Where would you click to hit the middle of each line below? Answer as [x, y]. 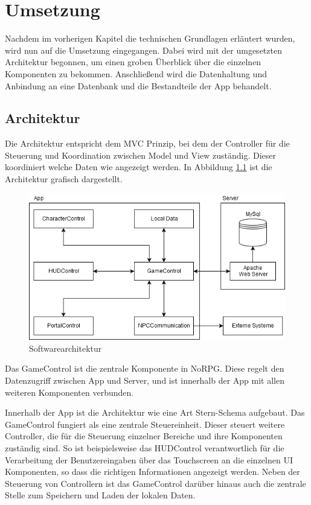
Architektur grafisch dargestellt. [64, 179]
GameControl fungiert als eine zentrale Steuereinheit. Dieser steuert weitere [145, 424]
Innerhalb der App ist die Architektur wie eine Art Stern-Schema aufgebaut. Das [155, 412]
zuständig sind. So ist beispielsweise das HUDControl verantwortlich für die [145, 448]
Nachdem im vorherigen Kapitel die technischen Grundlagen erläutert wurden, [150, 38]
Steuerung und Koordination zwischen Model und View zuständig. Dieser [140, 155]
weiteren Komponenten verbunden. [69, 392]
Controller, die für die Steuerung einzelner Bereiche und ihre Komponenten [144, 436]
